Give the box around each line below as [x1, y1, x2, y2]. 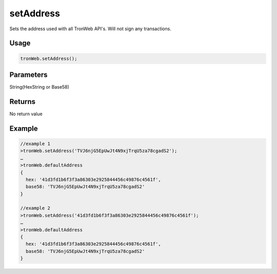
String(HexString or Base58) [9, 84, 69, 90]
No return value [9, 111, 43, 117]
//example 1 [20, 141, 51, 146]
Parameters [9, 70, 48, 79]
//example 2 [20, 205, 51, 211]
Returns [9, 97, 36, 106]
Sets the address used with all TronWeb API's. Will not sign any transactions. [9, 26, 171, 32]
